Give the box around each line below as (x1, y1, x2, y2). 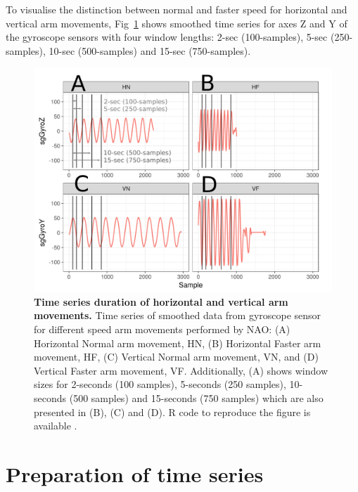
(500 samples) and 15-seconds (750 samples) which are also (69, 390, 324, 405)
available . (34, 418, 77, 433)
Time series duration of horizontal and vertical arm (34, 294, 288, 309)
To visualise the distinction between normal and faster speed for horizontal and (6, 2, 347, 16)
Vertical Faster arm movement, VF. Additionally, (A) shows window (34, 363, 328, 377)
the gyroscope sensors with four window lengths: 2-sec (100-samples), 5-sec (6, 30, 328, 44)
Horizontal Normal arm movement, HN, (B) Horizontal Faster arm (34, 335, 321, 350)
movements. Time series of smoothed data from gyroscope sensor (34, 308, 321, 323)
